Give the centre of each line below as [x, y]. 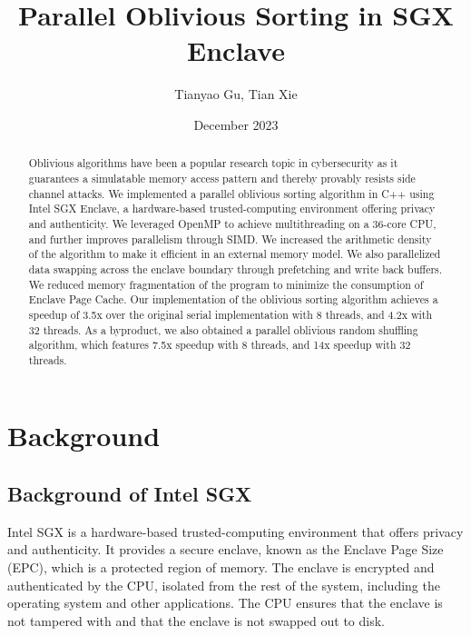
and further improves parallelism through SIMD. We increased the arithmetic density [230, 238]
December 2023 [236, 124]
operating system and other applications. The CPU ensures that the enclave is [225, 603]
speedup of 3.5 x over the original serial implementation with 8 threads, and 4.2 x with [231, 314]
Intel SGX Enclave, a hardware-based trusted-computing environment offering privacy [232, 209]
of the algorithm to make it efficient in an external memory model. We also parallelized [235, 254]
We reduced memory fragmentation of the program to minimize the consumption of [226, 284]
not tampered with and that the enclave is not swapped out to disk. [196, 620]
